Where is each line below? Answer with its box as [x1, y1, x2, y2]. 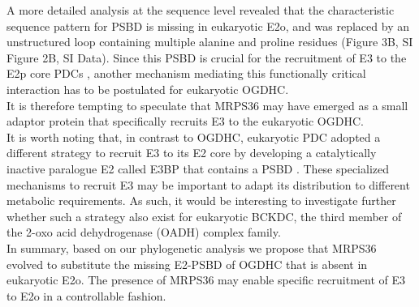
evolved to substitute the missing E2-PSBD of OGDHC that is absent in [6, 255, 368, 272]
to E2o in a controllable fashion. [6, 287, 166, 304]
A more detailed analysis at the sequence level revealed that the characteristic [6, 2, 395, 18]
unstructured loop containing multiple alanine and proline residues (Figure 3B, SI [6, 33, 413, 50]
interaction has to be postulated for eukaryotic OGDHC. [6, 80, 289, 97]
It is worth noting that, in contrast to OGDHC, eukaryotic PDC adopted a [6, 128, 381, 145]
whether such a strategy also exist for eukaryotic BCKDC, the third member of [6, 207, 402, 224]
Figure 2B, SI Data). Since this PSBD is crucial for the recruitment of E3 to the [6, 49, 407, 66]
